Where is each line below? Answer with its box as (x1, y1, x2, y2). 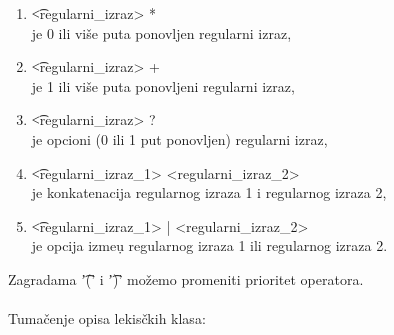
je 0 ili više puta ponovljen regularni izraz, (31, 22, 292, 43)
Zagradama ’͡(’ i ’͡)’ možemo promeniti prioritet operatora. (8, 268, 364, 289)
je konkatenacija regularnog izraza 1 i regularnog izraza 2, (31, 182, 387, 203)
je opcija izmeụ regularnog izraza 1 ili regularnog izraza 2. (31, 235, 388, 256)
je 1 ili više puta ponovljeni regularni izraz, (31, 75, 295, 96)
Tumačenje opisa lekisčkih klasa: (8, 308, 206, 329)
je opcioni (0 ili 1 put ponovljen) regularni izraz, (31, 128, 328, 149)
